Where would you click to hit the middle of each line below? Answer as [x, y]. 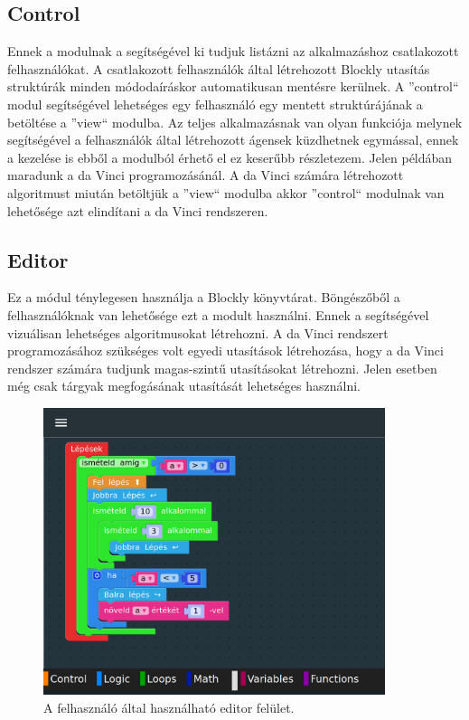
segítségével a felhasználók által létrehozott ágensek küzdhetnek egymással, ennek [233, 140]
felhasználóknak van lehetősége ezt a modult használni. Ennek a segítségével [218, 314]
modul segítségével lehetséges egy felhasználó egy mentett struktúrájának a [215, 104]
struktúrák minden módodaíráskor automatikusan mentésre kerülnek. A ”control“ [233, 86]
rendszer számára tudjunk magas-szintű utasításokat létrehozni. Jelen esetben [222, 368]
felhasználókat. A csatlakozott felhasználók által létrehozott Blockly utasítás [219, 68]
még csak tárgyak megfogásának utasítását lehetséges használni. [184, 386]
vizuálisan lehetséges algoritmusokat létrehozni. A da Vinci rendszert [198, 332]
